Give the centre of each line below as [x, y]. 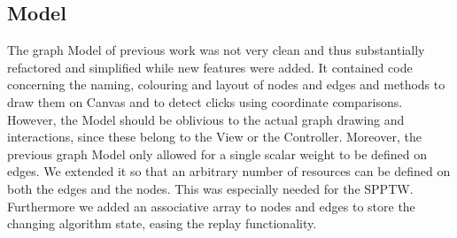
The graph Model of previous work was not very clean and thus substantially [216, 50]
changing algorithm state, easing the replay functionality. [162, 223]
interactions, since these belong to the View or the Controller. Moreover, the [214, 137]
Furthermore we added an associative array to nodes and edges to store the [211, 206]
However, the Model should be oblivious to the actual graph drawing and [206, 119]
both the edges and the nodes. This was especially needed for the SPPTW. [210, 188]
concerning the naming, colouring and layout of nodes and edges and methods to [226, 84]
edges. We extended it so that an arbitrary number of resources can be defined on [229, 171]
